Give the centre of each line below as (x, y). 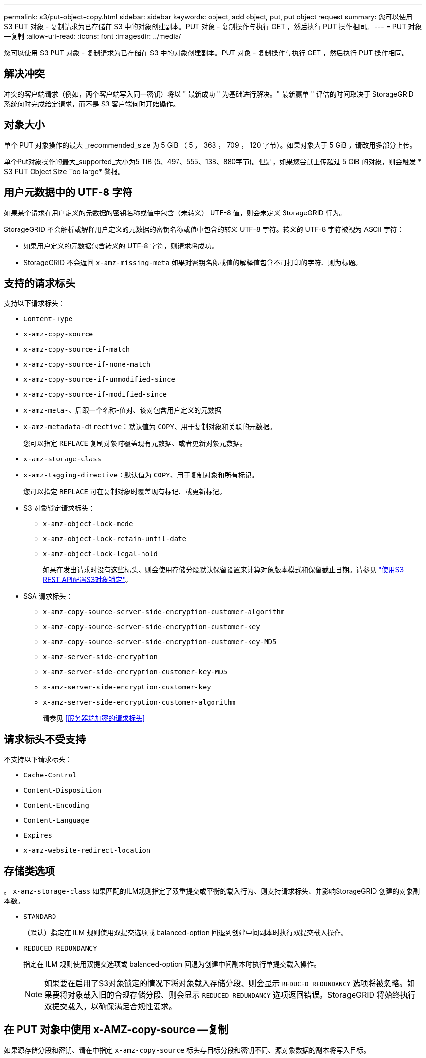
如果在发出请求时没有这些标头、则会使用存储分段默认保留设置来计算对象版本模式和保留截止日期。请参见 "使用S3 (223, 570)
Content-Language (56, 820)
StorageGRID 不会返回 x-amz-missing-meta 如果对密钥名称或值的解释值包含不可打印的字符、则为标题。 (193, 262)
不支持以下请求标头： (38, 759)
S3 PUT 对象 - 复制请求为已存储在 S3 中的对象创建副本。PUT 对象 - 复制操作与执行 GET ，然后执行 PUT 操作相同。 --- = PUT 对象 (213, 26)
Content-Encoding (56, 805)
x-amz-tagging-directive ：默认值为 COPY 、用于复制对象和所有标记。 (141, 475)
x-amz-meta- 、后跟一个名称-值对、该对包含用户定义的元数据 (123, 410)
